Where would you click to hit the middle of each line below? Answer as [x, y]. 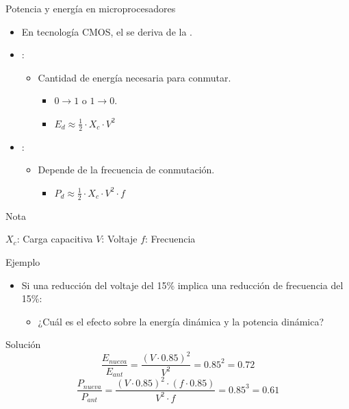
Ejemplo [23, 262]
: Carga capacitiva [55, 239]
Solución [23, 344]
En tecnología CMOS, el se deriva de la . [107, 31]
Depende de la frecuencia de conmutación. [126, 170]
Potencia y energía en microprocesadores [91, 8]
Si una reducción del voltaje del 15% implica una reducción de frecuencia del [182, 285]
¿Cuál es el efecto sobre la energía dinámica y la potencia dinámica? [181, 321]
